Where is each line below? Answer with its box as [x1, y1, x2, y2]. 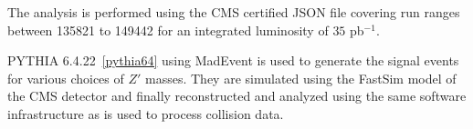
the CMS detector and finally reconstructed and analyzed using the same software [7, 86, 467, 105]
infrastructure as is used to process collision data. [7, 104, 284, 123]
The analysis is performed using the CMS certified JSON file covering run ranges [7, 3, 460, 21]
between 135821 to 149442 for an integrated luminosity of [7, 20, 329, 39]
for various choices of [7, 68, 124, 87]
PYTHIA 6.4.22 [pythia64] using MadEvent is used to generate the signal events [7, 51, 459, 70]
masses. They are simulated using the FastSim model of [145, 68, 457, 87]
